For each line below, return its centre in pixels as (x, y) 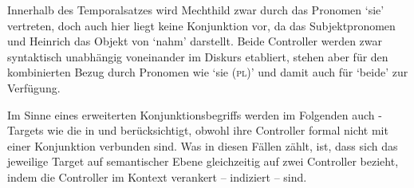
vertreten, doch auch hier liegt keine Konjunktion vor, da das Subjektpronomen (201, 25)
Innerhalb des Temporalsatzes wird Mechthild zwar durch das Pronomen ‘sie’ (196, 10)
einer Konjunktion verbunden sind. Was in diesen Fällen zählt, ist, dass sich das (203, 145)
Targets (26, 130)
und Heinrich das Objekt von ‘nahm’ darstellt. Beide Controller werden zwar (195, 41)
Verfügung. (34, 87)
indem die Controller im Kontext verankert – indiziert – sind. (157, 176)
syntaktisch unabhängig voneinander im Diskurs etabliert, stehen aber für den (198, 56)
